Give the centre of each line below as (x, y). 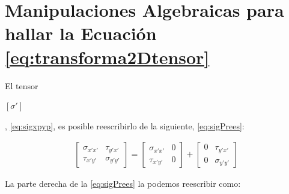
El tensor (22, 85)
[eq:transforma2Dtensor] (107, 57)
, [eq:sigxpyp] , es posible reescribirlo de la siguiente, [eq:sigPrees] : (125, 125)
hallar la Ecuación (81, 33)
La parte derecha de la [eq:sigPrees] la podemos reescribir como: (123, 184)
